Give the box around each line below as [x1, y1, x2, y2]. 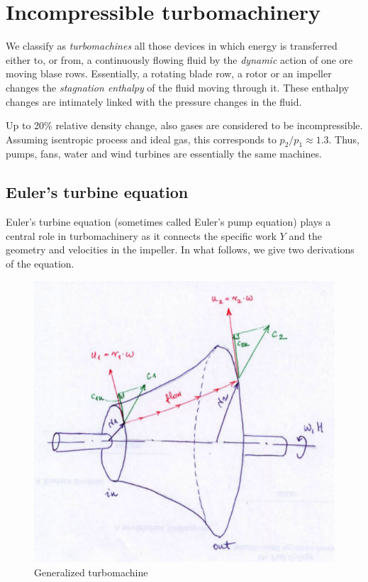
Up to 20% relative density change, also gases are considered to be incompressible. [6, 118, 363, 133]
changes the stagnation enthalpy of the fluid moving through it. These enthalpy [6, 79, 350, 94]
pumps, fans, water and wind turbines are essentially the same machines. [6, 146, 322, 161]
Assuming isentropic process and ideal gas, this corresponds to [6, 131, 277, 146]
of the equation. [6, 256, 74, 271]
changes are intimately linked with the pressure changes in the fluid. [6, 94, 302, 109]
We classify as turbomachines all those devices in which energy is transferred [6, 38, 338, 53]
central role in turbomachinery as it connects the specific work [6, 228, 277, 243]
